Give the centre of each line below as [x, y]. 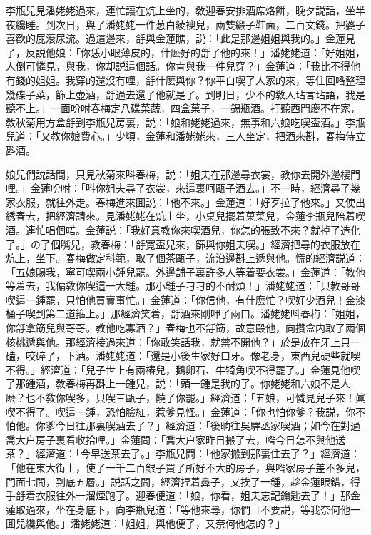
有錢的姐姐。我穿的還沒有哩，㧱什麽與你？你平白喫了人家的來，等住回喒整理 [185, 80]
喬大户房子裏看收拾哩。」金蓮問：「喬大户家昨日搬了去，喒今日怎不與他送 [176, 439]
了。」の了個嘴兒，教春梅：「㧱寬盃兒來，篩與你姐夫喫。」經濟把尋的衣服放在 [183, 244]
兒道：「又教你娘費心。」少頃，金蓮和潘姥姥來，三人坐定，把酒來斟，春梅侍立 [185, 136]
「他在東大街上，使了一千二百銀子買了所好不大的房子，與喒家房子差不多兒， [185, 467]
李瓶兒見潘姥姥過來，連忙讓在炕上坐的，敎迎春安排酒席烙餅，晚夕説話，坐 [181, 10]
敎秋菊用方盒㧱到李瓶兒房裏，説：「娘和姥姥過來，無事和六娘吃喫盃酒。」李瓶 [185, 122]
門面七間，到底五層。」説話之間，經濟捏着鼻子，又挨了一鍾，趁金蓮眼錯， [178, 481]
